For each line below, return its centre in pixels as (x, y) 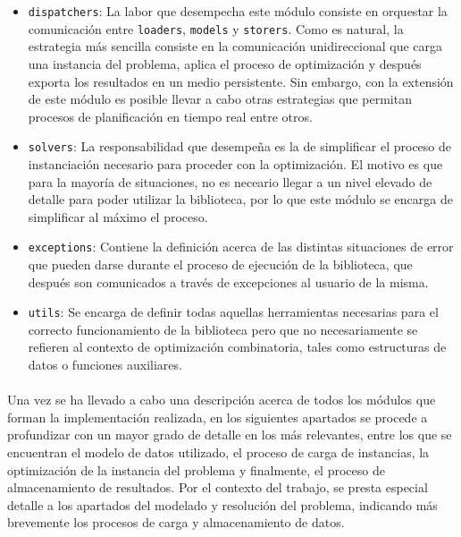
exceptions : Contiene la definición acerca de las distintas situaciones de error (241, 247)
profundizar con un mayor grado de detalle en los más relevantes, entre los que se (230, 435)
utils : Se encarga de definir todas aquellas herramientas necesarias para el (233, 312)
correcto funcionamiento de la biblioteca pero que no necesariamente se (223, 329)
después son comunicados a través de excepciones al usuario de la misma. (228, 281)
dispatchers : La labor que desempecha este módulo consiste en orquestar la (238, 11)
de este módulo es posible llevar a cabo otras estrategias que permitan (220, 99)
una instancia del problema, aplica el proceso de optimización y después (225, 63)
